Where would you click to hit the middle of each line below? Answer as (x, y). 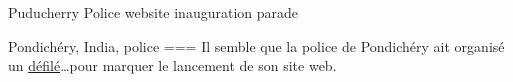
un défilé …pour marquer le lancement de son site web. (172, 65)
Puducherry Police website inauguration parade (153, 12)
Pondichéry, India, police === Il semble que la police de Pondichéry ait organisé (256, 45)
